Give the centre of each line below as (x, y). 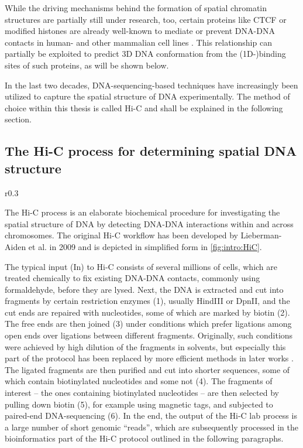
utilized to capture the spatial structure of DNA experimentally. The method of (147, 96)
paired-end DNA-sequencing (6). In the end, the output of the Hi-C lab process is (151, 415)
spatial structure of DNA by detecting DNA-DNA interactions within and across (149, 223)
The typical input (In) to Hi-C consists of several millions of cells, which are (141, 266)
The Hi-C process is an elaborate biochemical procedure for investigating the (142, 212)
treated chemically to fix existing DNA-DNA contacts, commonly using (132, 278)
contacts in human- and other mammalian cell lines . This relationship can (138, 42)
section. (18, 119)
